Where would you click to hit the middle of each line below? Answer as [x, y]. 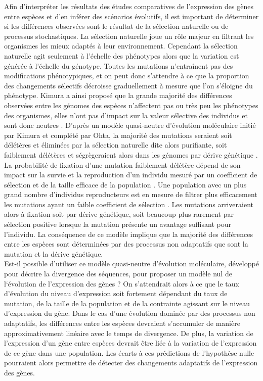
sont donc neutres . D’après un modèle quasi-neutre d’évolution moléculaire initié [130, 125]
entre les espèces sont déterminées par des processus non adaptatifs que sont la [126, 244]
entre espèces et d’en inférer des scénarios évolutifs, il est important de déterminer [131, 16]
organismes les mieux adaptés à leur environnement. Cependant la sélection [121, 46]
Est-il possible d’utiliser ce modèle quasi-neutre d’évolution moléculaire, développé [131, 264]
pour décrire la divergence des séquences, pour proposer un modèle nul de [118, 274]
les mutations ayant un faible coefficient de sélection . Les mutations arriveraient [129, 204]
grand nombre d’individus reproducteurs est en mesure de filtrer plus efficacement [131, 194]
